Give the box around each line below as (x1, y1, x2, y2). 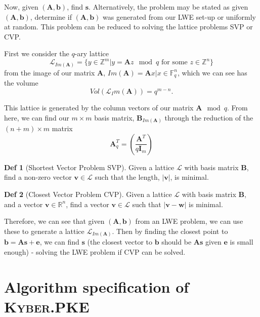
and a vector (4, 199, 43, 209)
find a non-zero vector (4, 172, 72, 182)
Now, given (4, 2, 38, 12)
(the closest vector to (87, 236, 152, 247)
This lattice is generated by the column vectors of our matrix (4, 102, 194, 113)
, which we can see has (178, 67, 247, 77)
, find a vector (66, 199, 109, 209)
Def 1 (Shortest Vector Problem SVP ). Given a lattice (4, 162, 175, 172)
